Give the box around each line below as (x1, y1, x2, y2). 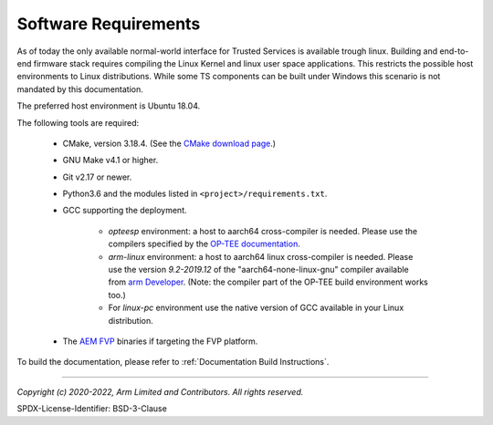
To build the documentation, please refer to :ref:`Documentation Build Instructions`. (16, 357, 330, 368)
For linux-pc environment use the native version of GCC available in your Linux (108, 302, 404, 314)
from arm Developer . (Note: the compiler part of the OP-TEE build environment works (108, 276, 428, 287)
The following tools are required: (16, 117, 140, 128)
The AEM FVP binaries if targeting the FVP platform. (62, 336, 258, 347)
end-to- (439, 46, 469, 57)
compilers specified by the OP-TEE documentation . (108, 238, 300, 250)
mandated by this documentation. (16, 83, 143, 95)
